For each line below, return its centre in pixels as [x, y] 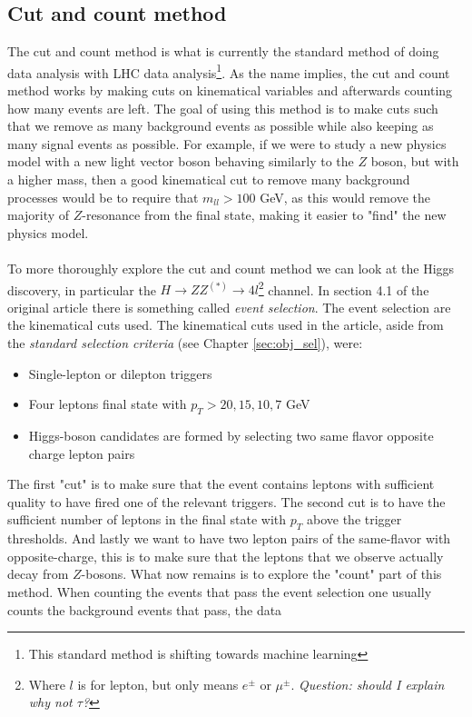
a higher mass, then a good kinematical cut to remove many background [209, 179]
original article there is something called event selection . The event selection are [229, 307]
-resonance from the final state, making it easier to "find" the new [264, 215]
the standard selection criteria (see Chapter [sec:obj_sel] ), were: [185, 343]
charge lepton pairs [82, 453]
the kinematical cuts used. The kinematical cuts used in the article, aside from [226, 325]
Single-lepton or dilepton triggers [120, 373]
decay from [38, 574]
